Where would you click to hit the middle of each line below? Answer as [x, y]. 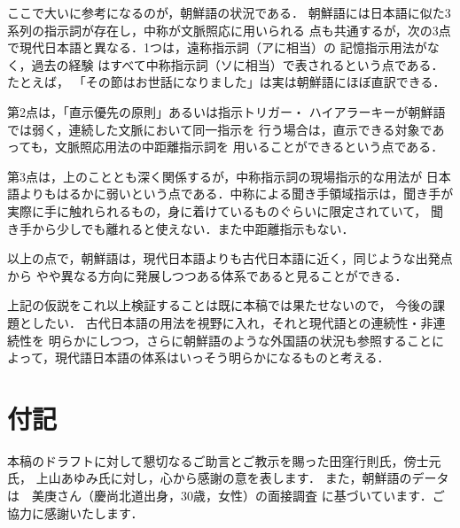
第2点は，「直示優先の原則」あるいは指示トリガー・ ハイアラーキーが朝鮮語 [226, 111]
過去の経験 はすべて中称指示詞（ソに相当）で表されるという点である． [238, 64]
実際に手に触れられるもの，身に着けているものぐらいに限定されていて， [217, 210]
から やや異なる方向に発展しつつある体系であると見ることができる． [207, 275]
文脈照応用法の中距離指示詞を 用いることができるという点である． [249, 147]
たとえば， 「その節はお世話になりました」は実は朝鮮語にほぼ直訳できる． [226, 82]
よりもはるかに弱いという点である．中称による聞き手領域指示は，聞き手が [236, 194]
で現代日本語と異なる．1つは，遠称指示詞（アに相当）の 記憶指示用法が [217, 47]
